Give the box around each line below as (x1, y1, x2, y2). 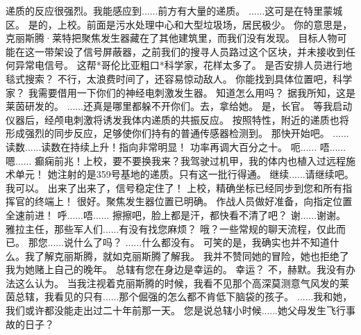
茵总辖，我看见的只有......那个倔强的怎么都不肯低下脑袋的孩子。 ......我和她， (6, 289, 353, 304)
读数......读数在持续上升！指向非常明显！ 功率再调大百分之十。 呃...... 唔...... (6, 139, 346, 154)
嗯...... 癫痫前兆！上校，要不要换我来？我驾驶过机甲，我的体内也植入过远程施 (6, 153, 356, 167)
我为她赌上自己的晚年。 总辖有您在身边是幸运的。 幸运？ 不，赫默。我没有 (6, 262, 346, 277)
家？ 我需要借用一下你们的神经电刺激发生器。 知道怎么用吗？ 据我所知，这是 (6, 85, 355, 99)
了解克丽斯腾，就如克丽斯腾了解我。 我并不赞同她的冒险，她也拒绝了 (34, 248, 349, 263)
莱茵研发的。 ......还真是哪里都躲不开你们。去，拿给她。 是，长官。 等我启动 (6, 99, 353, 113)
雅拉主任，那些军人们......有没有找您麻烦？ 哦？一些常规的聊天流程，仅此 (6, 221, 337, 236)
